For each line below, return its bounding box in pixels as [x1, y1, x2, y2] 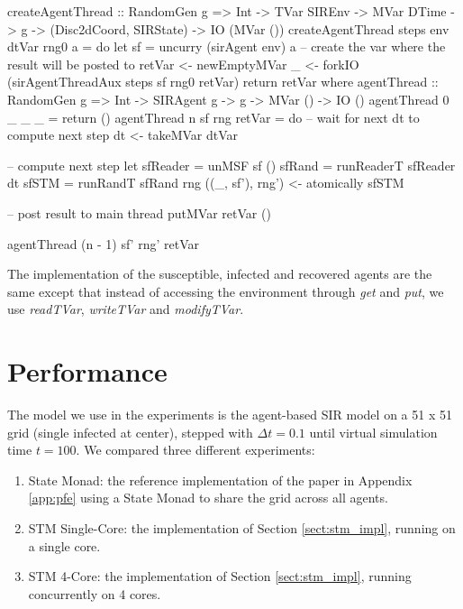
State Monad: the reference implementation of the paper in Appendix [28, 470, 413, 489]
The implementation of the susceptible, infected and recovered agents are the [7, 264, 432, 283]
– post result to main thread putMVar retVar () [7, 203, 271, 222]
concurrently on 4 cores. [28, 584, 161, 603]
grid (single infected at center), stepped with [7, 422, 253, 441]
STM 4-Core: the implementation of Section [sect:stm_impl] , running [28, 567, 412, 586]
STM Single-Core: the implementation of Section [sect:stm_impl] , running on [28, 519, 456, 537]
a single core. [28, 536, 101, 555]
